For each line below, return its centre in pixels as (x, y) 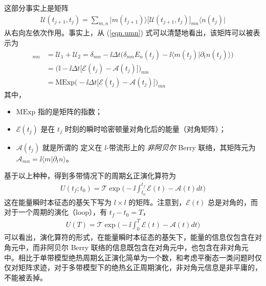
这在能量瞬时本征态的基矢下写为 (58, 202)
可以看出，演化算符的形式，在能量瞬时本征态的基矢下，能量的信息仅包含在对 (133, 237)
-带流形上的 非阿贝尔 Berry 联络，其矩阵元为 (181, 147)
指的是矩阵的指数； (70, 111)
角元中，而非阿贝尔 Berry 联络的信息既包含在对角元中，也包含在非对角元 (126, 247)
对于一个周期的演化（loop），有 (56, 212)
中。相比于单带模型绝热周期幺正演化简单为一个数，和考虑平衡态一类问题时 (129, 257)
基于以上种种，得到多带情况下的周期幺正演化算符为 (90, 176)
